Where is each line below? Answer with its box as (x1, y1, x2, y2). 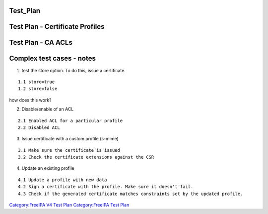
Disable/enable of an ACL (21, 106, 74, 112)
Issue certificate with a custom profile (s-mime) (21, 136, 119, 142)
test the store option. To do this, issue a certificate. (21, 67, 126, 73)
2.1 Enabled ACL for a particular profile (18, 117, 123, 123)
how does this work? (9, 97, 52, 103)
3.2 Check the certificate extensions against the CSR (18, 154, 154, 160)
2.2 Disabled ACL (18, 124, 60, 130)
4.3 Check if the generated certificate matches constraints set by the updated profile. (18, 191, 243, 197)
